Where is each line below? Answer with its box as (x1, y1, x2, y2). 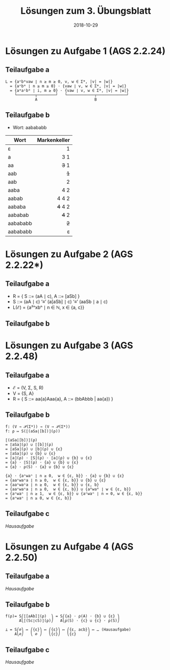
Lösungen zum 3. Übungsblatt (20, 5, 152, 17)
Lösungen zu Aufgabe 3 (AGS (5, 340, 134, 352)
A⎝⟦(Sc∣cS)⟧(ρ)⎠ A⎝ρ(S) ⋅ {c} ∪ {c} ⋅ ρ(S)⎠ (18, 618, 120, 624)
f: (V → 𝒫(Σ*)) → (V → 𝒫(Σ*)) (5, 424, 70, 429)
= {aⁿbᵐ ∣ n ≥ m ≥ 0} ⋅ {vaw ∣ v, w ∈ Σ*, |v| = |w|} (10, 83, 127, 89)
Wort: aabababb (12, 124, 47, 130)
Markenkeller (37, 136, 70, 143)
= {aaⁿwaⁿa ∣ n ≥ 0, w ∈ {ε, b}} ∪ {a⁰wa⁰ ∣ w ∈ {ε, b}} (5, 486, 131, 492)
